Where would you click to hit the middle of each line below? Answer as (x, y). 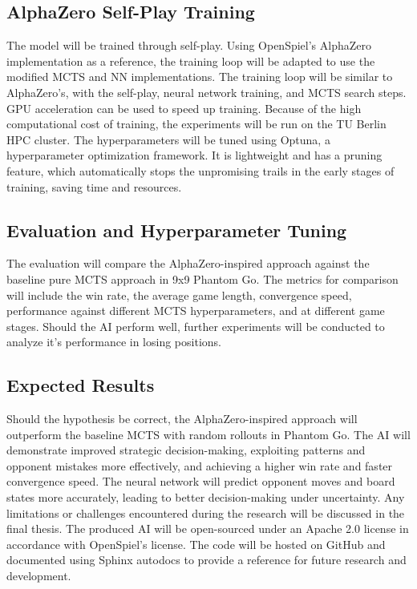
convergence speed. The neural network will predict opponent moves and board (201, 481)
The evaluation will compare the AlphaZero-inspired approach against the (188, 263)
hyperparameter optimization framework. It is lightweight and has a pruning (194, 155)
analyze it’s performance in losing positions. (114, 342)
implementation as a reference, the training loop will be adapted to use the (191, 61)
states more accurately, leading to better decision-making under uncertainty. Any (206, 497)
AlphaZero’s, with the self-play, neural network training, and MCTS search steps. (206, 92)
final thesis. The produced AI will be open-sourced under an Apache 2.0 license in (208, 528)
